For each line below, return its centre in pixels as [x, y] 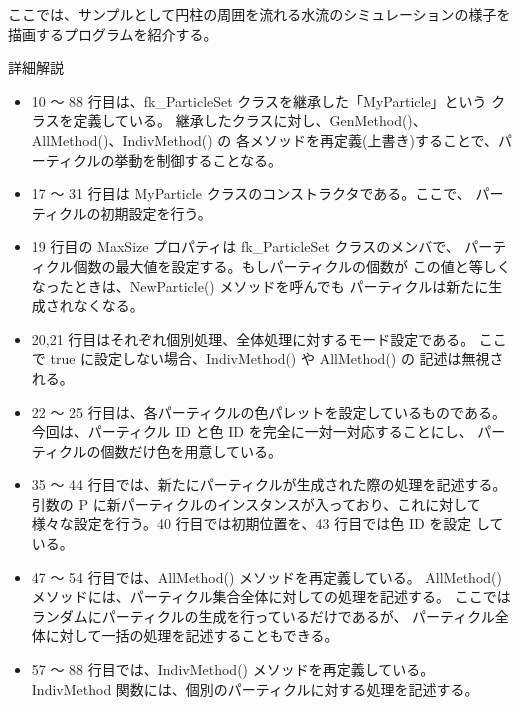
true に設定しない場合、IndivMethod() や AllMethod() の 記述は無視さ [277, 358]
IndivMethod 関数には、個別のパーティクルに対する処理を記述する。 [255, 688]
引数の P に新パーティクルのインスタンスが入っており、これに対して [256, 503]
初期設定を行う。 [156, 212]
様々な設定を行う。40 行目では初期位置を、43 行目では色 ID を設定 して [267, 523]
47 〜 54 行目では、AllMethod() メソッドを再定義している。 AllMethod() [266, 576]
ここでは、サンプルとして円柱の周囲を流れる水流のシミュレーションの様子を [259, 14]
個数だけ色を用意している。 [191, 450]
